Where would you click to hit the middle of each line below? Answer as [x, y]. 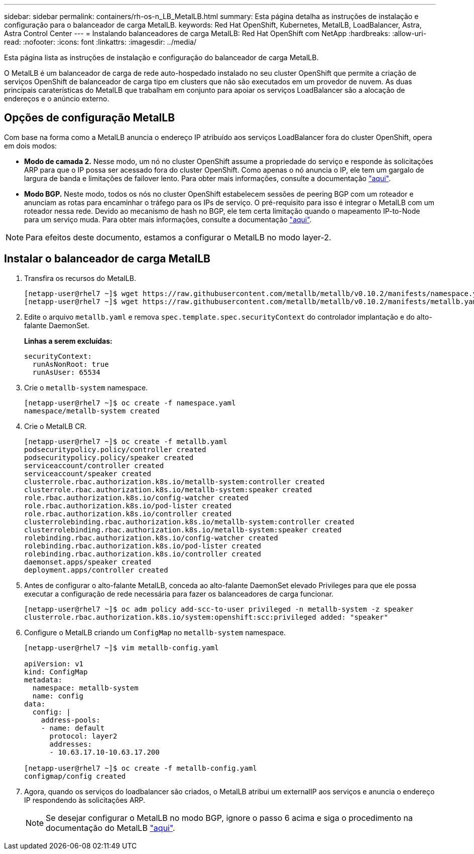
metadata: [43, 680]
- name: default [73, 728]
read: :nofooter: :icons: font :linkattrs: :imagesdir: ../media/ [100, 42]
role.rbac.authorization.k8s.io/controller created [128, 514]
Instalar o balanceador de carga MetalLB [107, 259]
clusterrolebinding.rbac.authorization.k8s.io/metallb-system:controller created [189, 522]
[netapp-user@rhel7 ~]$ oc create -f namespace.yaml [130, 403]
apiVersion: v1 [54, 664]
